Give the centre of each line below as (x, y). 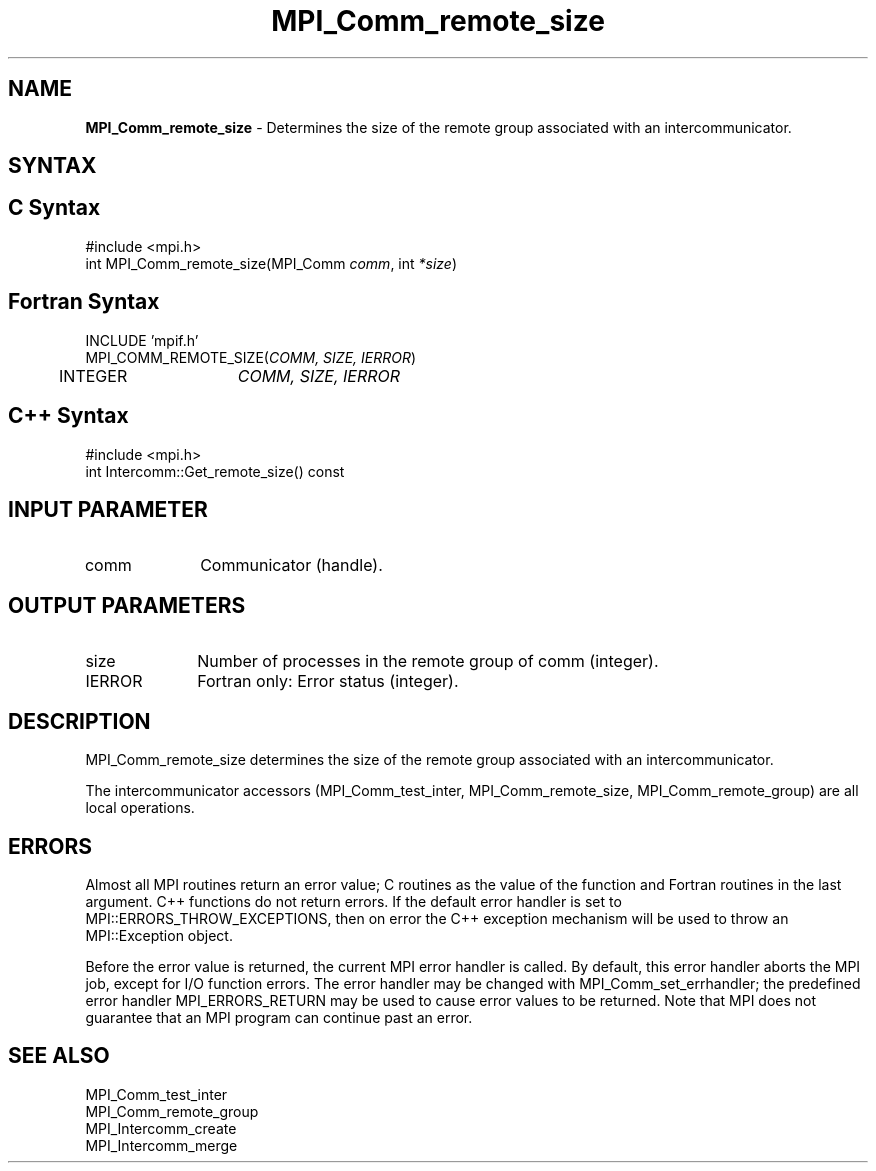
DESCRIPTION (79, 721)
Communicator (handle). (291, 565)
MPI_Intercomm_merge (161, 1145)
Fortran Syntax (84, 302)
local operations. (140, 808)
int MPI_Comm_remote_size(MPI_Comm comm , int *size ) (271, 263)
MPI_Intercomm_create (161, 1128)
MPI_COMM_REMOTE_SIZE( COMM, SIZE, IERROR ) (251, 357)
